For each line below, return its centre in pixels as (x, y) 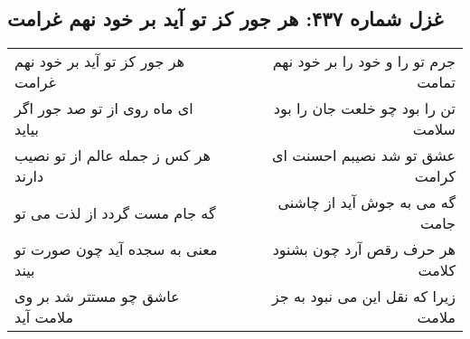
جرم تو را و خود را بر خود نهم (364, 61)
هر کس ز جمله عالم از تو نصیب (113, 155)
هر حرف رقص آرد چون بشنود (364, 250)
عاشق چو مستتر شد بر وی (97, 297)
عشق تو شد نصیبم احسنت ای (363, 155)
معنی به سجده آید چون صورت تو (116, 250)
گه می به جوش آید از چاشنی (367, 202)
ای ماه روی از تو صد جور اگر (104, 108)
